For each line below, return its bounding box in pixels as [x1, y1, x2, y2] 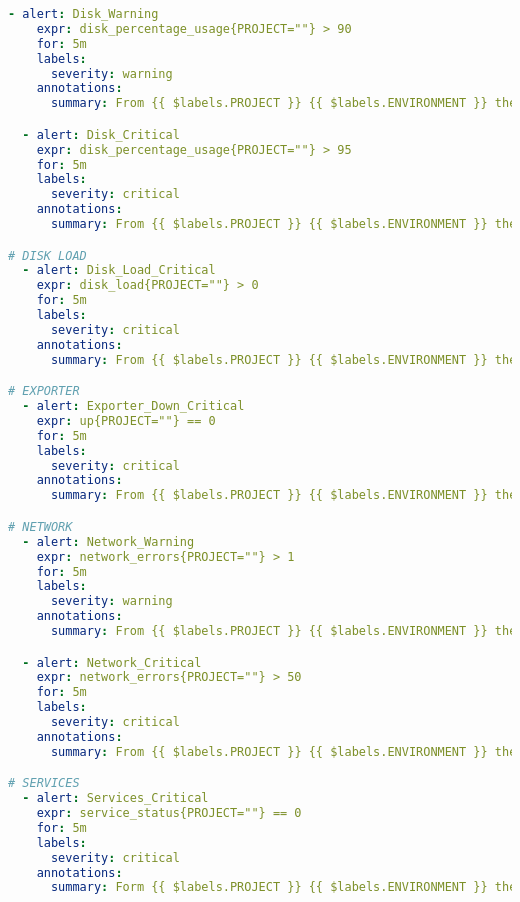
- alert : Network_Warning [22, 534, 195, 549]
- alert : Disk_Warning [8, 7, 159, 21]
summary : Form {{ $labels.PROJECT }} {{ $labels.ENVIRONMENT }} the [50, 880, 517, 895]
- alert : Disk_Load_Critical [22, 263, 216, 278]
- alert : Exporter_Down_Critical [22, 399, 245, 414]
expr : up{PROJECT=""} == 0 [36, 413, 216, 428]
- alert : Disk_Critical [22, 127, 180, 142]
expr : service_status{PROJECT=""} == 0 [36, 806, 302, 821]
